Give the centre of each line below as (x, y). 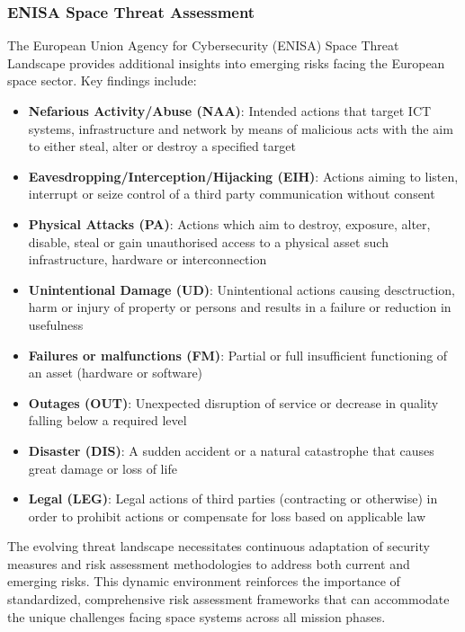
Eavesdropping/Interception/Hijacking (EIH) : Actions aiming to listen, (243, 176)
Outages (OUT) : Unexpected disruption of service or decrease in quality (233, 402)
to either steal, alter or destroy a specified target (162, 146)
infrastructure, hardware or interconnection (148, 259)
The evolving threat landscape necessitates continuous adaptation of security (219, 546)
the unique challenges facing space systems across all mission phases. (197, 616)
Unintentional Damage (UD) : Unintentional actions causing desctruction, (241, 289)
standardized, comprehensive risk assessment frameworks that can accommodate (228, 599)
